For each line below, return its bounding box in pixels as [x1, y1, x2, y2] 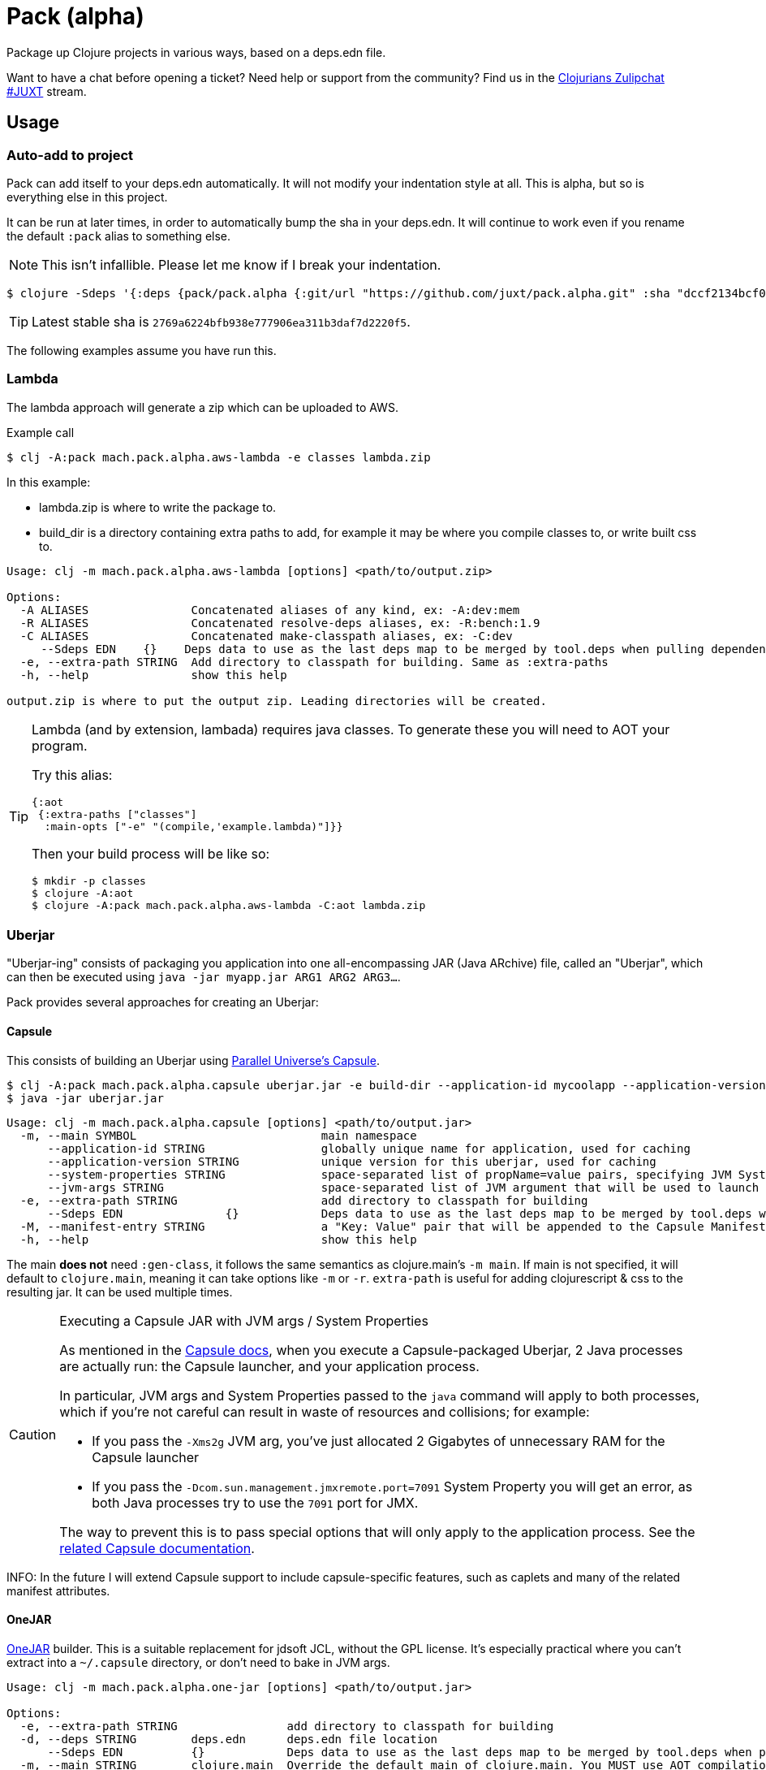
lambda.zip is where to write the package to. [39, 500, 277, 514]
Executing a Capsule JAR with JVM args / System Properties [59, 1312, 428, 1329]
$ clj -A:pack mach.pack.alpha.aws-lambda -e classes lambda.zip [6, 450, 431, 464]
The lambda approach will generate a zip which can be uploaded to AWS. [6, 400, 398, 414]
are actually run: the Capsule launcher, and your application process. [59, 1357, 480, 1374]
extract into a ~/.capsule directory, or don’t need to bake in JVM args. [6, 1655, 390, 1669]
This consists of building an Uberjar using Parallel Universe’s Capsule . [6, 1053, 380, 1067]
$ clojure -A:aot [32, 886, 134, 899]
